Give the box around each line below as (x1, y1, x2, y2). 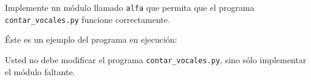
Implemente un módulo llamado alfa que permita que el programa (5, 1, 255, 13)
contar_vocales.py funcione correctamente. (5, 13, 170, 25)
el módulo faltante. (5, 65, 75, 78)
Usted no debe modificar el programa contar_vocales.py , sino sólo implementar (5, 53, 307, 66)
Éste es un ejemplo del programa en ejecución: (5, 33, 177, 46)
